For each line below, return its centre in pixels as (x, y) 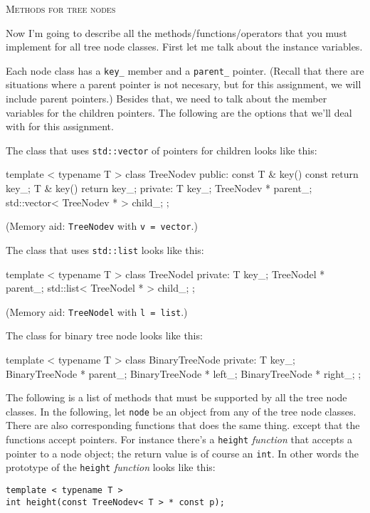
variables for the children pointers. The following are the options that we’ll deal (179, 112)
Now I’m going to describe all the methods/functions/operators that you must (176, 32)
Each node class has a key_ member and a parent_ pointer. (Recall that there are (185, 70)
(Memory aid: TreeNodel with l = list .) (97, 311)
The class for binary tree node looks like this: (104, 335)
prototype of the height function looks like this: (111, 467)
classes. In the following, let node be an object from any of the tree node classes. (181, 411)
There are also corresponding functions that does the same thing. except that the (183, 425)
